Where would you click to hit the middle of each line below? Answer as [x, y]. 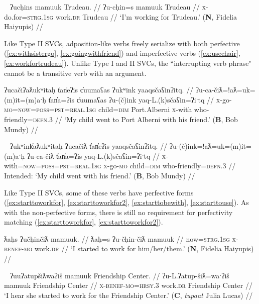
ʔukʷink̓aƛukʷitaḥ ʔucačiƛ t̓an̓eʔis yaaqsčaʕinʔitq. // [89, 146]
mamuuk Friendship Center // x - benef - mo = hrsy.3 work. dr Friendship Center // [128, 285]
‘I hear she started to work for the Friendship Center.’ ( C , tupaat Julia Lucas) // [128, 295]
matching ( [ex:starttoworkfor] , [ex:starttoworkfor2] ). [84, 222]
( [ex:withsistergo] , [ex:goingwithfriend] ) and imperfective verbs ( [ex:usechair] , [122, 53]
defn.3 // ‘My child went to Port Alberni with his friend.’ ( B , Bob [135, 119]
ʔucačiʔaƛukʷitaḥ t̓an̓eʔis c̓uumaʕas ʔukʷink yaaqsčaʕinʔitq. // [99, 90]
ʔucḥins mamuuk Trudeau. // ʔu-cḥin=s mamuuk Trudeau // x [108, 7]
